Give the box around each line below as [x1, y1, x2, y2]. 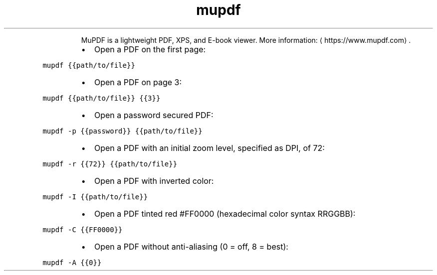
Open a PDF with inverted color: [94, 175, 214, 186]
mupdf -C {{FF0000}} [42, 225, 123, 234]
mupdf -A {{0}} [42, 258, 102, 267]
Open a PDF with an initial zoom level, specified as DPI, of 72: [94, 142, 325, 153]
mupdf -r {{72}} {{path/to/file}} [42, 159, 178, 168]
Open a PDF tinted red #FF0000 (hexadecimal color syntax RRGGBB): [94, 208, 356, 219]
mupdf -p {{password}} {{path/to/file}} [42, 127, 203, 135]
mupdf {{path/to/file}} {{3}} [42, 94, 161, 102]
